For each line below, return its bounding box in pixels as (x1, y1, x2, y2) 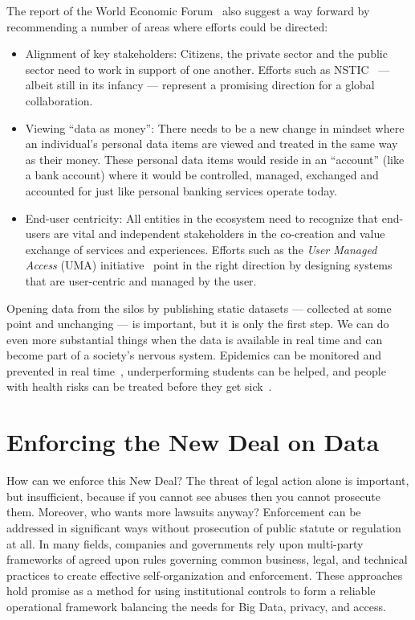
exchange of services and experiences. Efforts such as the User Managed (25, 240, 377, 257)
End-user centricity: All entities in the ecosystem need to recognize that (25, 209, 379, 226)
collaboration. (25, 92, 93, 109)
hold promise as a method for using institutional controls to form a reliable (6, 582, 376, 599)
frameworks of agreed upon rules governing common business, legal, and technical (6, 551, 408, 568)
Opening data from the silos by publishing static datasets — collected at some (6, 299, 392, 316)
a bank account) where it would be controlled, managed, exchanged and (25, 166, 379, 183)
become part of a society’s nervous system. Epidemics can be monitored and (6, 347, 382, 363)
